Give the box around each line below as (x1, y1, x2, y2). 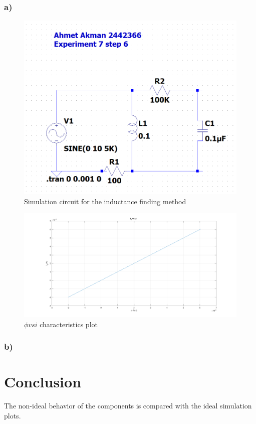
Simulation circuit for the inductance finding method (24, 196, 186, 206)
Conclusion (4, 371, 82, 392)
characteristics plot (40, 319, 98, 329)
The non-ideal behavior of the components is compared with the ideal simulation (4, 400, 252, 411)
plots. (4, 410, 21, 420)
